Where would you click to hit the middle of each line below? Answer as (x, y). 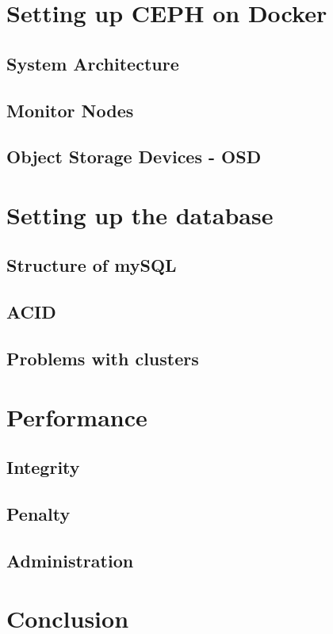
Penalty (38, 513)
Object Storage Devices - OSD (134, 157)
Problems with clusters (103, 359)
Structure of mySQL (92, 265)
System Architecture (93, 63)
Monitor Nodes (70, 110)
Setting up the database (140, 214)
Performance (77, 416)
